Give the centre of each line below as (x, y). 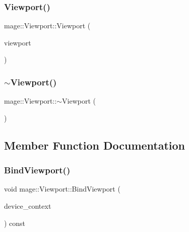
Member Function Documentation (95, 145)
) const (15, 223)
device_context (28, 206)
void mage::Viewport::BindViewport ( (62, 189)
